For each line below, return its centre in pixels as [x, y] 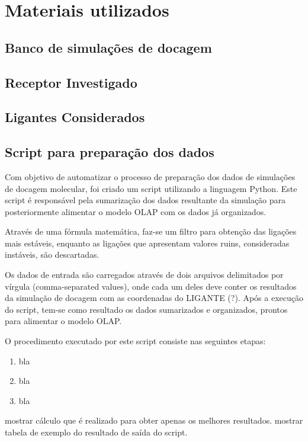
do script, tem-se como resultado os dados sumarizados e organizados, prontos [146, 309]
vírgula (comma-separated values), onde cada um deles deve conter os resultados [151, 286]
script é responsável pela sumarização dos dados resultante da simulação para [145, 200]
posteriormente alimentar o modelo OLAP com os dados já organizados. [136, 211]
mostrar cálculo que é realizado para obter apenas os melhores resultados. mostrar [154, 420]
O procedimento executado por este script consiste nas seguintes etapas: [135, 341]
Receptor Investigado [71, 82]
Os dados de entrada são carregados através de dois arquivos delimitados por [144, 275]
